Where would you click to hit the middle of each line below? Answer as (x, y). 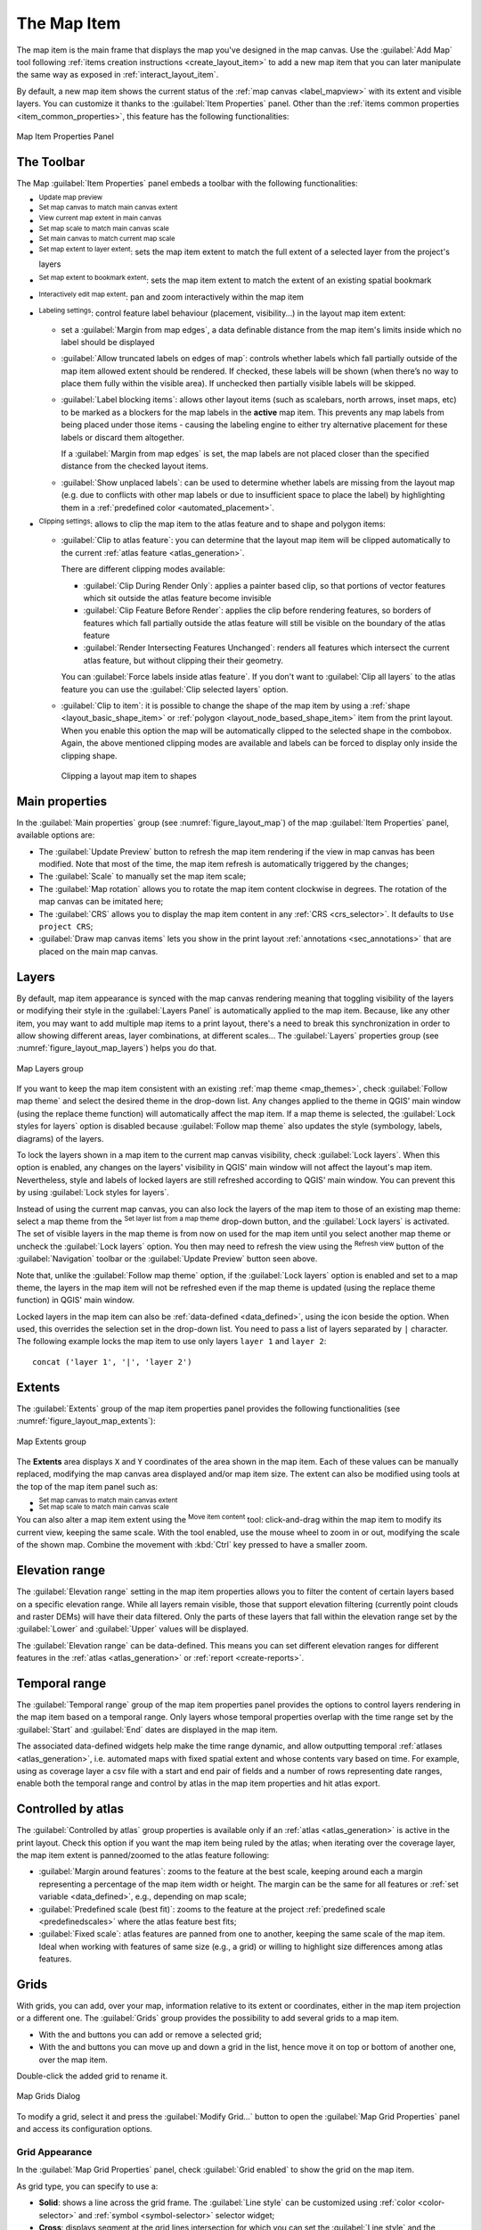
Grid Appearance (54, 2152)
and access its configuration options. (85, 2129)
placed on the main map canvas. (98, 951)
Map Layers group (50, 1068)
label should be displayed (108, 342)
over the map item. (73, 2060)
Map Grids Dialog (48, 2096)
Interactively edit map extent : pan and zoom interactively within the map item (171, 296)
